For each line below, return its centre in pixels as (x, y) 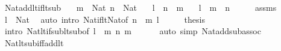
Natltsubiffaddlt (34, 42)
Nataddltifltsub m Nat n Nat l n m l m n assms (140, 7)
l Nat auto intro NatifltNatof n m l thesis (105, 19)
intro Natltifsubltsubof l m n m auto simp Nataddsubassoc (133, 31)
